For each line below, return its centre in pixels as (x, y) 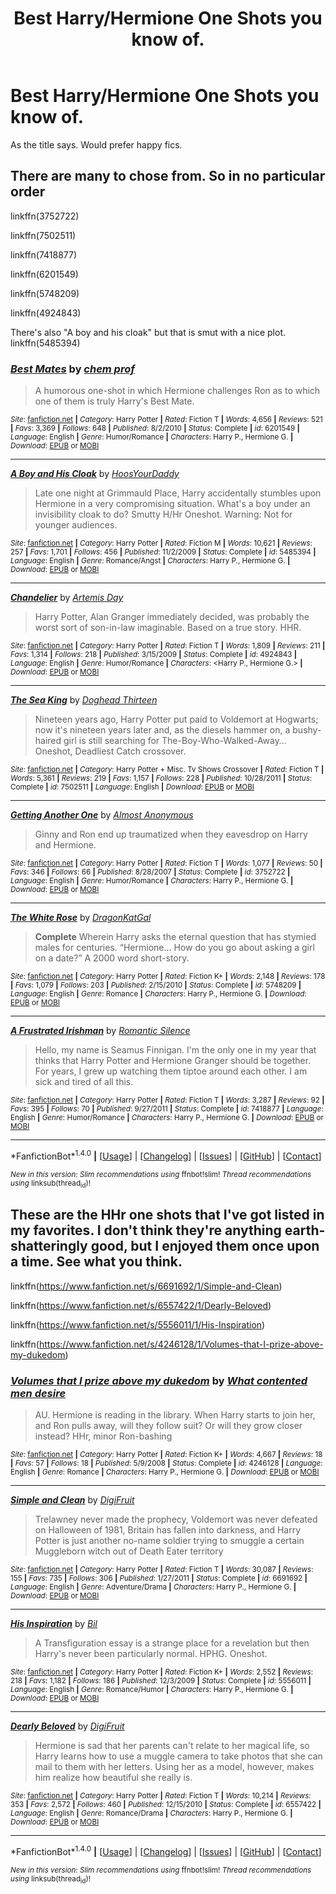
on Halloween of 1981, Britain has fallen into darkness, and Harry (168, 1530)
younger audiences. (76, 525)
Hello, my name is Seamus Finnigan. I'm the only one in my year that (175, 1050)
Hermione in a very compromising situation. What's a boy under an (172, 504)
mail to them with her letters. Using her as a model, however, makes (174, 1767)
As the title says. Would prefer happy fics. (96, 144)
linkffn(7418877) (44, 254)
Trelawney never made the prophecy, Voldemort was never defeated (176, 1519)
